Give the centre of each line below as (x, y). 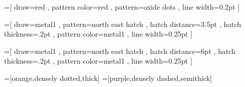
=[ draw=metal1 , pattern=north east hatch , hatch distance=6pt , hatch (120, 51)
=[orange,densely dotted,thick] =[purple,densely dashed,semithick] (108, 78)
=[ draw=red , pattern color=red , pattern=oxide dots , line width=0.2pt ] (122, 7)
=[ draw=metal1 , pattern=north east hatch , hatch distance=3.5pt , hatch (123, 24)
